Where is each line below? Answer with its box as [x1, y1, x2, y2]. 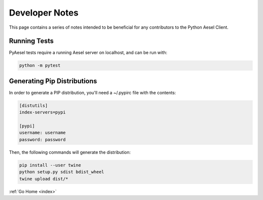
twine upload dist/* [19, 176, 68, 182]
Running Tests [9, 37, 54, 45]
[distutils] [19, 103, 48, 108]
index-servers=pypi [19, 109, 66, 115]
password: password [19, 137, 66, 142]
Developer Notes [9, 7, 79, 18]
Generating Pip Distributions [9, 77, 97, 85]
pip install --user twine [19, 162, 81, 168]
